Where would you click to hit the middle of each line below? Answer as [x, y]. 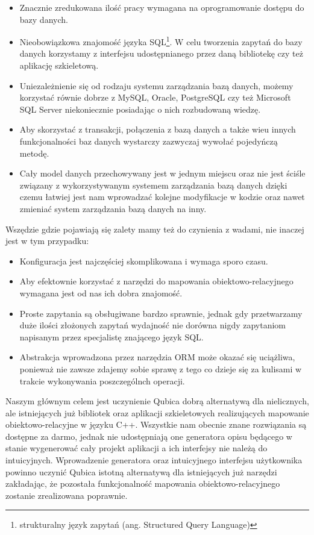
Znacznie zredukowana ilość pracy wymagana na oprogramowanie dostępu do [162, 7]
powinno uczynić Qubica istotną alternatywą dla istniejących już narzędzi [141, 471]
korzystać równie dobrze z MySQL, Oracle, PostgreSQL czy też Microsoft [155, 97]
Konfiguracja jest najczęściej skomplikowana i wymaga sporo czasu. [144, 261]
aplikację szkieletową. [59, 65]
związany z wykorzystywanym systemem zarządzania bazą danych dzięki [153, 185]
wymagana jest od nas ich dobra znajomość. [101, 293]
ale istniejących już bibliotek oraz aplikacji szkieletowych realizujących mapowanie [157, 412]
